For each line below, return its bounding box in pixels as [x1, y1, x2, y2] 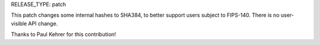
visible [11, 20, 27, 27]
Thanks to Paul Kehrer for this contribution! [11, 31, 116, 38]
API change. [28, 20, 58, 27]
